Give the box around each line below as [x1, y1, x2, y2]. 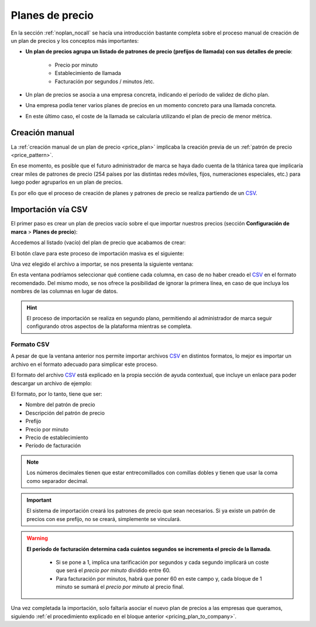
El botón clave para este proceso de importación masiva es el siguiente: [11, 249, 184, 257]
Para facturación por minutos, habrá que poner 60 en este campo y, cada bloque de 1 [56, 575, 262, 582]
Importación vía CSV [11, 205, 88, 215]
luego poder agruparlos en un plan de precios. [11, 179, 123, 186]
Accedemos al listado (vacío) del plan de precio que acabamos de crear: [11, 239, 186, 246]
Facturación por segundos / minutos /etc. [54, 78, 154, 85]
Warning [26, 535, 48, 542]
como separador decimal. [26, 477, 89, 484]
